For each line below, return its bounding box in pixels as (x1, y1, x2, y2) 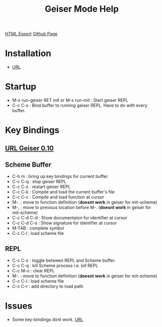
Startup (5, 81, 36, 92)
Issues (5, 301, 33, 311)
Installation (5, 48, 52, 59)
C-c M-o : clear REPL (12, 268, 55, 274)
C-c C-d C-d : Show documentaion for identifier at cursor (12, 215, 127, 221)
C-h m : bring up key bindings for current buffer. (12, 173, 109, 179)
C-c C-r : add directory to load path (12, 284, 84, 289)
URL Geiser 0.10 (5, 144, 54, 152)
